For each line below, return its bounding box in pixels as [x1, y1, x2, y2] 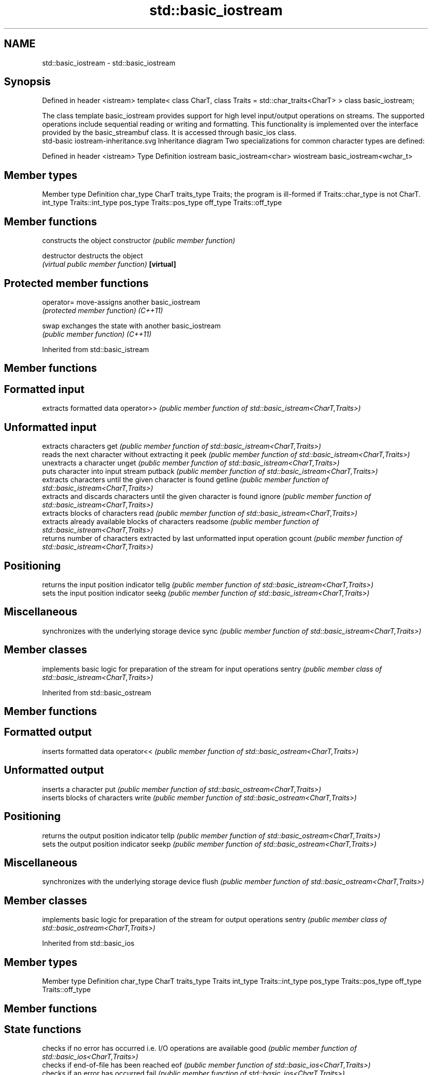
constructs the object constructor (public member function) [42, 236, 235, 245]
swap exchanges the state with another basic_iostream [42, 321, 221, 330]
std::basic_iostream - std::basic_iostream [42, 58, 176, 67]
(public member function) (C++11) [42, 329, 151, 338]
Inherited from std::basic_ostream [42, 688, 151, 697]
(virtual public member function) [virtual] [42, 260, 176, 269]
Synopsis [4, 75, 51, 88]
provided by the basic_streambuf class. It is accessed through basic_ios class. [42, 128, 297, 137]
